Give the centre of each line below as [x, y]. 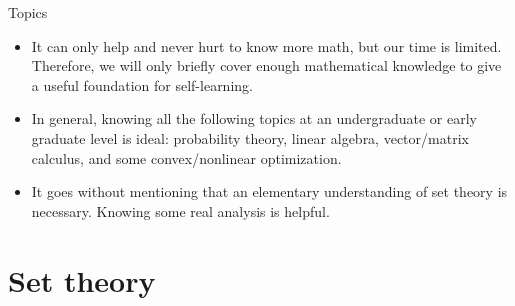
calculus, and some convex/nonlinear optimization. [186, 157]
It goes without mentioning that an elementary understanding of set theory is [269, 191]
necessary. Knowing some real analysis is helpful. [180, 210]
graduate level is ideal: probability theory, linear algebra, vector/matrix [250, 137]
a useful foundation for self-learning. [142, 84]
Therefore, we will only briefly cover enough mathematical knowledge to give [266, 65]
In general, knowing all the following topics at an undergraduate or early [254, 118]
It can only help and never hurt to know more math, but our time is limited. [266, 45]
